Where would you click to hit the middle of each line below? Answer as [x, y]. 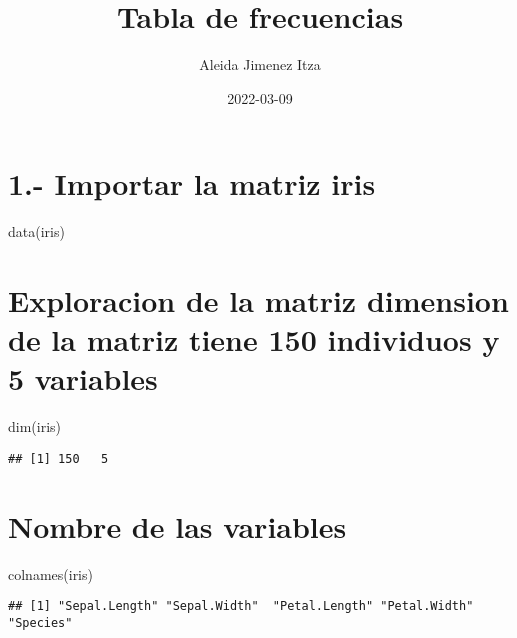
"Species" [40, 622]
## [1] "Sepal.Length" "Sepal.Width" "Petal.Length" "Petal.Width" [241, 606]
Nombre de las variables [177, 525]
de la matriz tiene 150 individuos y [254, 339]
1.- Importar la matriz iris [192, 183]
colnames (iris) [50, 573]
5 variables [83, 378]
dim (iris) [35, 426]
